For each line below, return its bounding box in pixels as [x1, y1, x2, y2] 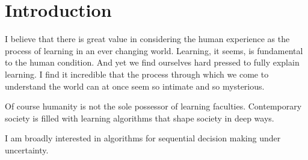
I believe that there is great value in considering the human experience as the [5, 32, 290, 45]
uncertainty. [5, 143, 49, 156]
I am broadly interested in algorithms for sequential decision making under [5, 132, 281, 144]
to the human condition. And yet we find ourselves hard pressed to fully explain [5, 56, 300, 69]
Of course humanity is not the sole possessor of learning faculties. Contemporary [5, 100, 302, 112]
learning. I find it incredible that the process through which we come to [5, 67, 269, 80]
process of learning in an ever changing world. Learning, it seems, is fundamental [5, 44, 303, 57]
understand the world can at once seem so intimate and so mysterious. [5, 79, 265, 92]
